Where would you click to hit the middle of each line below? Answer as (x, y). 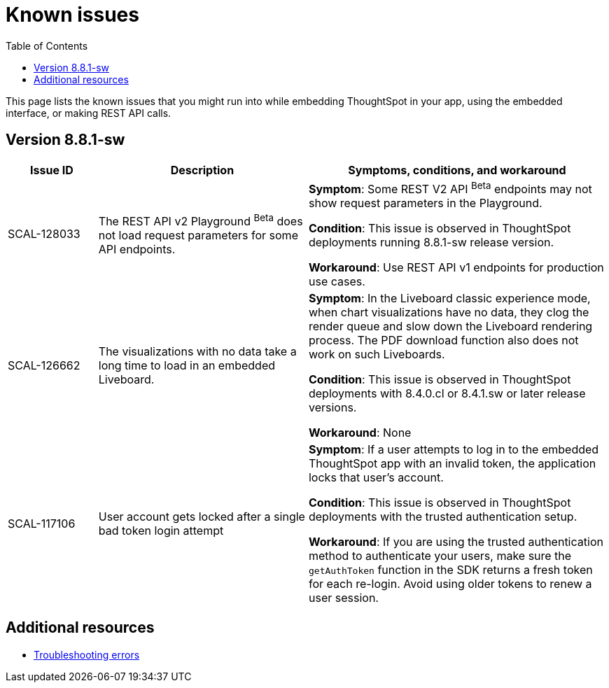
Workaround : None (360, 432)
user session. (343, 597)
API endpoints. (137, 249)
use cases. (337, 281)
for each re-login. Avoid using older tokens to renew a (450, 583)
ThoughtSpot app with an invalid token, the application (452, 463)
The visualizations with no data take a (197, 351)
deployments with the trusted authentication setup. (443, 516)
